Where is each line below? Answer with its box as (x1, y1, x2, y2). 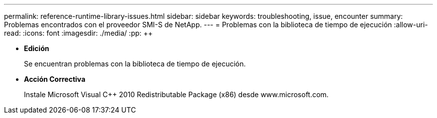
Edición (24, 44, 49, 53)
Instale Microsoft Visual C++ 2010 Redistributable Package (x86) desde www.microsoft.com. (24, 90, 329, 99)
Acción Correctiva (24, 75, 86, 83)
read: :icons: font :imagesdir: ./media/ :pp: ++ (4, 29, 153, 37)
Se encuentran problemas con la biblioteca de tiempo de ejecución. (24, 59, 246, 68)
